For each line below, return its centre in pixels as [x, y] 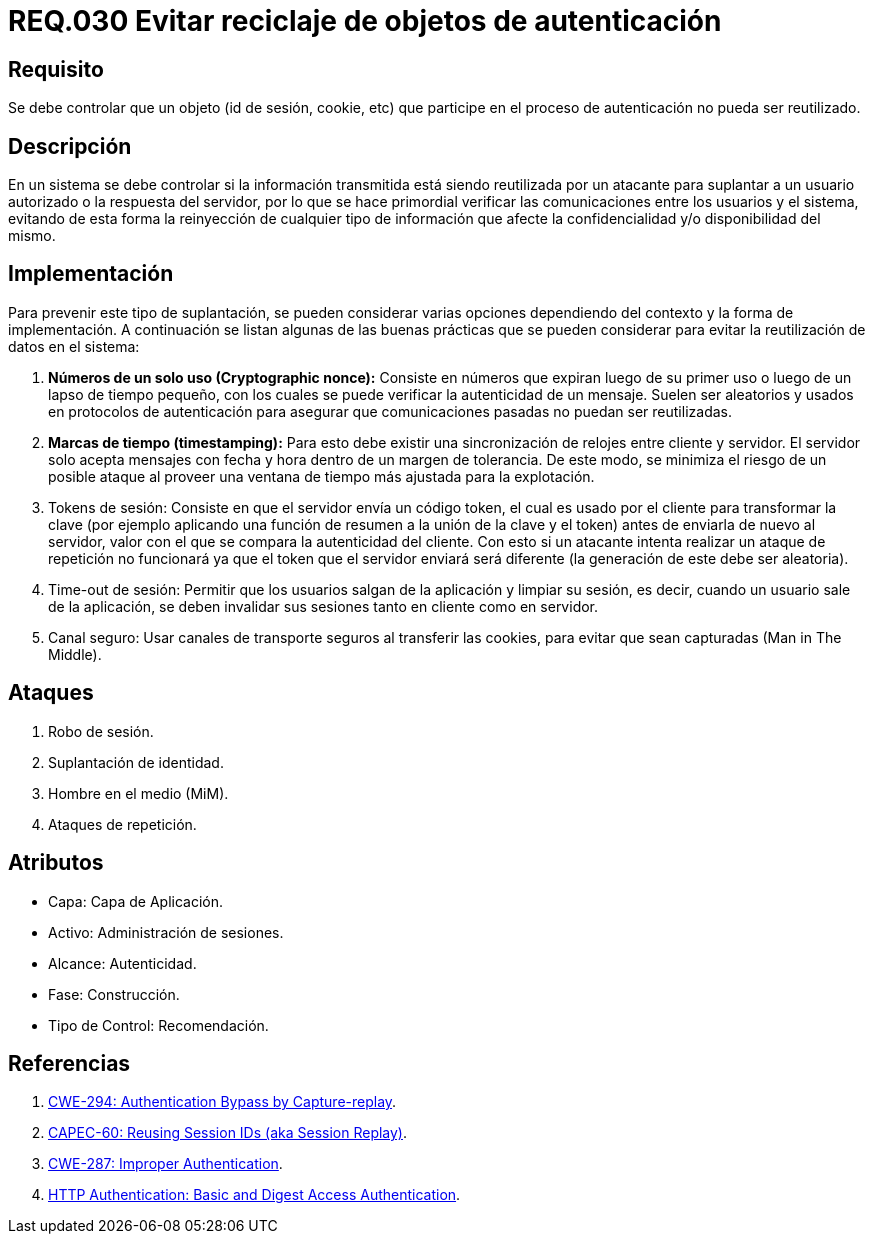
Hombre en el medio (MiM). [138, 793]
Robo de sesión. [101, 731]
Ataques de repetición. [122, 824]
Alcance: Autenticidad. [122, 963]
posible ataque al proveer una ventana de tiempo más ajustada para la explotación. [321, 476]
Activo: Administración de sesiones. [166, 932]
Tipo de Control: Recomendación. [158, 1025]
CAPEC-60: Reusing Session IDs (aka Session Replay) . [228, 1133]
